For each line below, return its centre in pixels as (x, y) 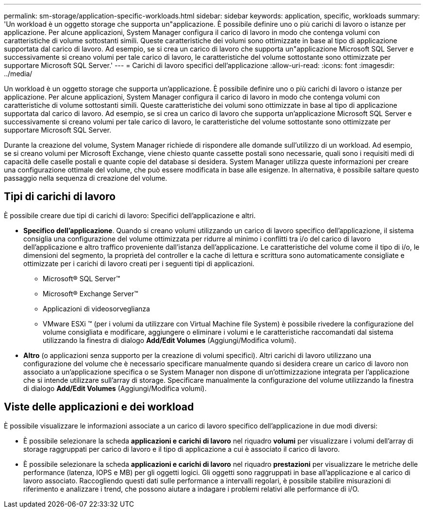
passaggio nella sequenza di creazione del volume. (86, 178)
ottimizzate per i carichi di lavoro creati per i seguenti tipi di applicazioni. (139, 263)
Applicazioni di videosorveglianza (97, 308)
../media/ (18, 74)
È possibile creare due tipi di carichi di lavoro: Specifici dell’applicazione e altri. (130, 215)
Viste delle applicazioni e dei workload (99, 407)
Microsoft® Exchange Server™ (90, 293)
